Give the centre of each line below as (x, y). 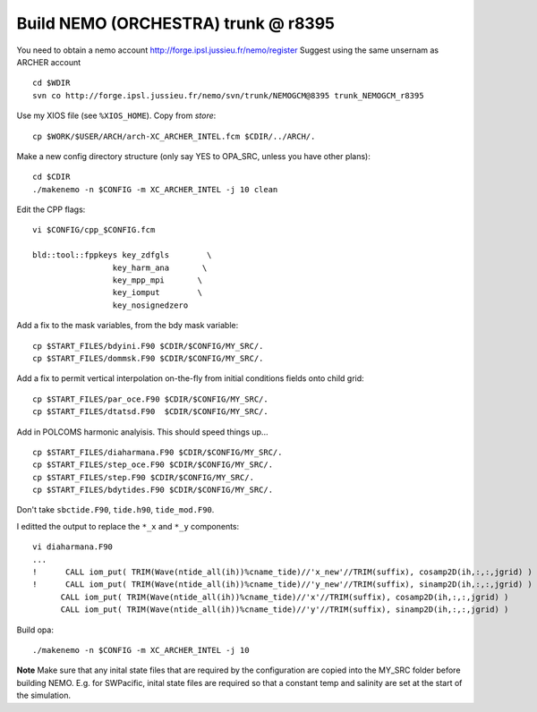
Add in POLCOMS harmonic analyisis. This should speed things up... (142, 432)
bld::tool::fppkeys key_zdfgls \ (122, 255)
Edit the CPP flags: (51, 209)
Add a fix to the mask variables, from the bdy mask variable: (128, 326)
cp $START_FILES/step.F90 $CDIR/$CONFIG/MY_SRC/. (144, 477)
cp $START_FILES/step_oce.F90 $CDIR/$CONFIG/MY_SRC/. (153, 465)
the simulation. (44, 695)
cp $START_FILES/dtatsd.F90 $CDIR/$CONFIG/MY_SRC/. (150, 412)
